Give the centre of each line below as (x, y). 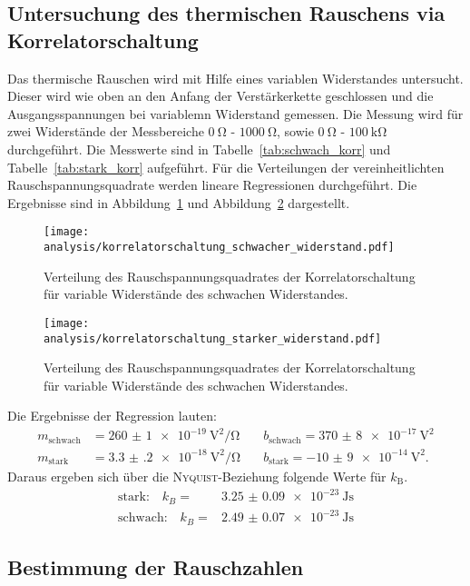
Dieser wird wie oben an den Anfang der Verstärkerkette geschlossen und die (220, 96)
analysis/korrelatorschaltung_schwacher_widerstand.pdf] (219, 247)
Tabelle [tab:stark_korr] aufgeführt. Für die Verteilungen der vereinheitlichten (226, 167)
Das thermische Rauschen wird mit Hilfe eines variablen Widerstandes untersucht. (235, 78)
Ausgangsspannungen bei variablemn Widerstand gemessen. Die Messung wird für (235, 113)
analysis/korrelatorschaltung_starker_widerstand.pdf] (213, 338)
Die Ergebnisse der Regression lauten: (112, 416)
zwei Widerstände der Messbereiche (106, 131)
